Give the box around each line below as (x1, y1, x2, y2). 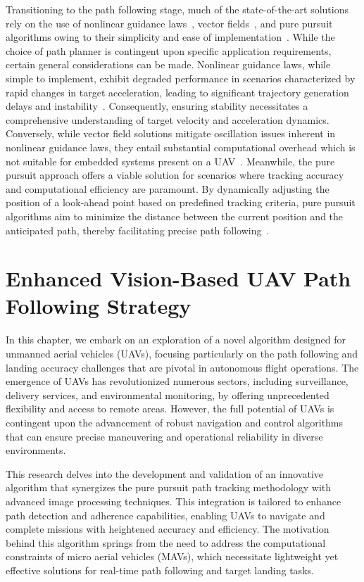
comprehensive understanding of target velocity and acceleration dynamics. (6, 112, 330, 127)
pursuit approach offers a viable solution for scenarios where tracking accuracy (6, 167, 344, 182)
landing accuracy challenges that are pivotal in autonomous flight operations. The (6, 360, 359, 374)
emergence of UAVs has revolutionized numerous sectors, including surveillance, (6, 374, 349, 388)
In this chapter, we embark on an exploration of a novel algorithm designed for (6, 332, 346, 347)
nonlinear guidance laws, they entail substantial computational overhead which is (6, 139, 356, 154)
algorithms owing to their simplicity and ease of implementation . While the (6, 30, 335, 44)
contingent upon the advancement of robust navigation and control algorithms (6, 415, 344, 429)
